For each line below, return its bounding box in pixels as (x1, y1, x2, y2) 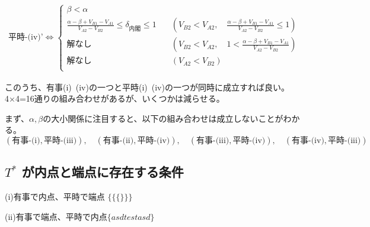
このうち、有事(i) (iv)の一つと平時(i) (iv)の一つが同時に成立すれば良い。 (5, 80, 289, 93)
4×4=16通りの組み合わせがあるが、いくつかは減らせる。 (5, 92, 225, 105)
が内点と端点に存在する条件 (21, 163, 184, 181)
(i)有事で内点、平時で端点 (5, 190, 105, 203)
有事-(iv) (292, 137, 324, 145)
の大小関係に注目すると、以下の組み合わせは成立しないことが (43, 112, 283, 124)
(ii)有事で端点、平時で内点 (5, 210, 107, 222)
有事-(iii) (196, 137, 229, 145)
